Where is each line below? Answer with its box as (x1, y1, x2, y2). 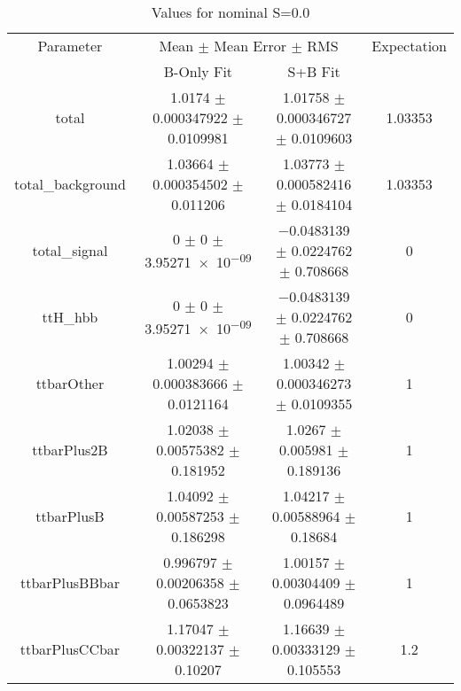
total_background (14, 174, 126, 194)
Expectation (371, 35, 447, 56)
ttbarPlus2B (32, 439, 108, 460)
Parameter (37, 35, 103, 56)
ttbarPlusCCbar (20, 639, 121, 659)
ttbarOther (35, 373, 105, 393)
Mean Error (214, 35, 287, 56)
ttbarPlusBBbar (20, 572, 120, 593)
